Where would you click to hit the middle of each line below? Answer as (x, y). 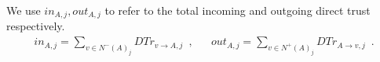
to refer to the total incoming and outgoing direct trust (238, 10)
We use (24, 10)
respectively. (36, 26)
